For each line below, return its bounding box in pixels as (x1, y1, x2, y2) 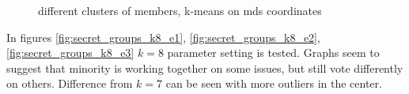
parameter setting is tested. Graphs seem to (167, 44, 380, 61)
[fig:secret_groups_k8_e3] (6, 44, 134, 61)
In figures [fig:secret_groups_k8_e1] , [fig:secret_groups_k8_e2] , (6, 28, 320, 45)
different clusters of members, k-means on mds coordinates (38, 2, 322, 18)
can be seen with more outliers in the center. (165, 75, 382, 92)
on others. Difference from (6, 75, 133, 92)
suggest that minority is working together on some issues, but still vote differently (6, 59, 403, 76)
